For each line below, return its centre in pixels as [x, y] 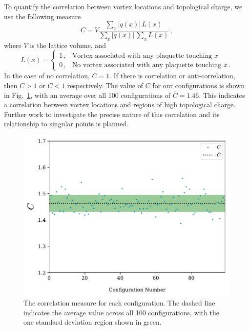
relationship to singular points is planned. [66, 124]
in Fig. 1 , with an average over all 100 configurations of [87, 95]
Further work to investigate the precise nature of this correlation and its [112, 114]
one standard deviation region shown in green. [93, 322]
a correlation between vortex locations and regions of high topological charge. [120, 105]
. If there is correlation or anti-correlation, [172, 76]
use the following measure [42, 16]
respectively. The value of [105, 85]
